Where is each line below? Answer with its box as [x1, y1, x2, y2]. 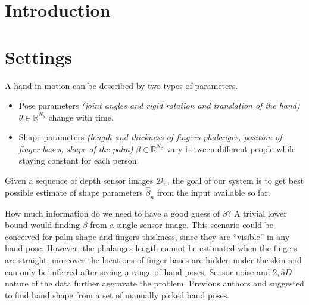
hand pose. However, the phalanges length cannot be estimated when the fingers [5, 242, 298, 254]
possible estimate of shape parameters [5, 186, 143, 198]
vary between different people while [166, 142, 296, 155]
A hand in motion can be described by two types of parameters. [5, 79, 238, 91]
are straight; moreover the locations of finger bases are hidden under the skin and [5, 254, 302, 266]
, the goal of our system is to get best [167, 174, 304, 187]
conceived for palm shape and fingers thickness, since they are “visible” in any [5, 230, 290, 242]
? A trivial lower [227, 207, 287, 219]
